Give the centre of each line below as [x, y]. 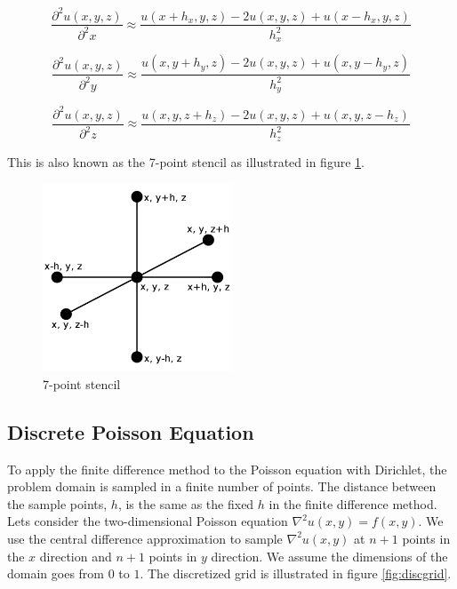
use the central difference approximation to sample [145, 538]
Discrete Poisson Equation [131, 431]
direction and [76, 556]
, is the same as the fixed [186, 503]
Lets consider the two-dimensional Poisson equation [148, 521]
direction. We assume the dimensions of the [329, 556]
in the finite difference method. [353, 503]
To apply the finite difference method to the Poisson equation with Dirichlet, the [227, 469]
